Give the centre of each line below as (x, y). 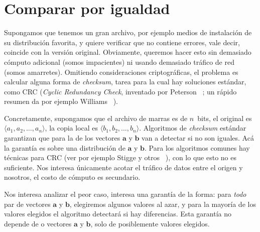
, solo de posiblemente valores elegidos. (150, 223)
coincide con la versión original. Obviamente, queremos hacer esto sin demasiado (128, 52)
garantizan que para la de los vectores (62, 138)
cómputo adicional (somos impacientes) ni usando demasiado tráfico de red (119, 62)
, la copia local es (72, 128)
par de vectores (27, 204)
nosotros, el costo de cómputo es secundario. (72, 177)
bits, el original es (225, 118)
